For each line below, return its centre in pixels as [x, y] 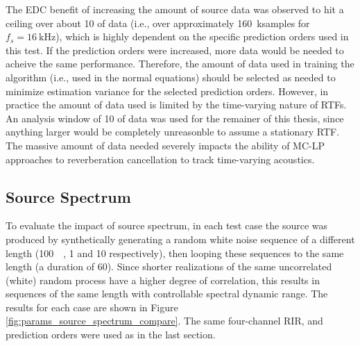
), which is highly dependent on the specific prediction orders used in [202, 36]
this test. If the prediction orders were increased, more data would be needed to [175, 50]
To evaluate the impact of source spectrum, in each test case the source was [167, 225]
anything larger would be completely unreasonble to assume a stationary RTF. [173, 132]
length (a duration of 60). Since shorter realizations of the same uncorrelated [169, 266]
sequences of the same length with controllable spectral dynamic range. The [167, 294]
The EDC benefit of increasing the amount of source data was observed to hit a [175, 9]
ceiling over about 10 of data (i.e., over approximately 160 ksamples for [158, 23]
